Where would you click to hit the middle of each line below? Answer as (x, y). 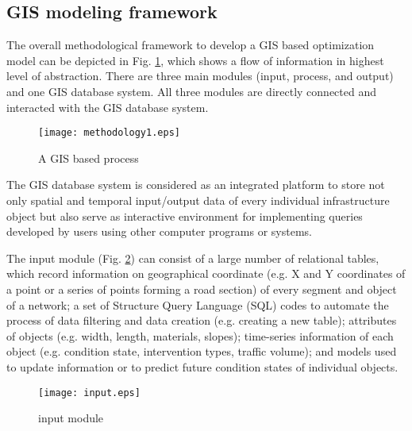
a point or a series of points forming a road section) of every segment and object (202, 289)
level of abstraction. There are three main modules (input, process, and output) (200, 76)
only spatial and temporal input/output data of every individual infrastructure (198, 200)
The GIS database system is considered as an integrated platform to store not (196, 185)
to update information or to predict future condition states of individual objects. (202, 366)
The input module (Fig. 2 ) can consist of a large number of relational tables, (193, 258)
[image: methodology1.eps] (109, 133)
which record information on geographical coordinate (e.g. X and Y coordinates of (206, 273)
